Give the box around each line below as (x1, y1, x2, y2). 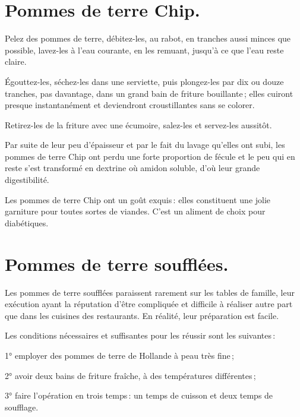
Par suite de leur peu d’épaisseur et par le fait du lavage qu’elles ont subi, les (5, 138, 285, 151)
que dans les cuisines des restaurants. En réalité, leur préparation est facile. (5, 309, 279, 321)
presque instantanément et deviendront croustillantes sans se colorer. (5, 99, 255, 111)
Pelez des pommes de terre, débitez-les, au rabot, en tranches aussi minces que (5, 32, 291, 45)
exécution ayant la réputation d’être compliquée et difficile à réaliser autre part (5, 298, 293, 310)
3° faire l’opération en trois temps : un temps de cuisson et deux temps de (5, 389, 273, 402)
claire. (5, 55, 27, 68)
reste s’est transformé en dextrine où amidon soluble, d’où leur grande (5, 162, 260, 174)
